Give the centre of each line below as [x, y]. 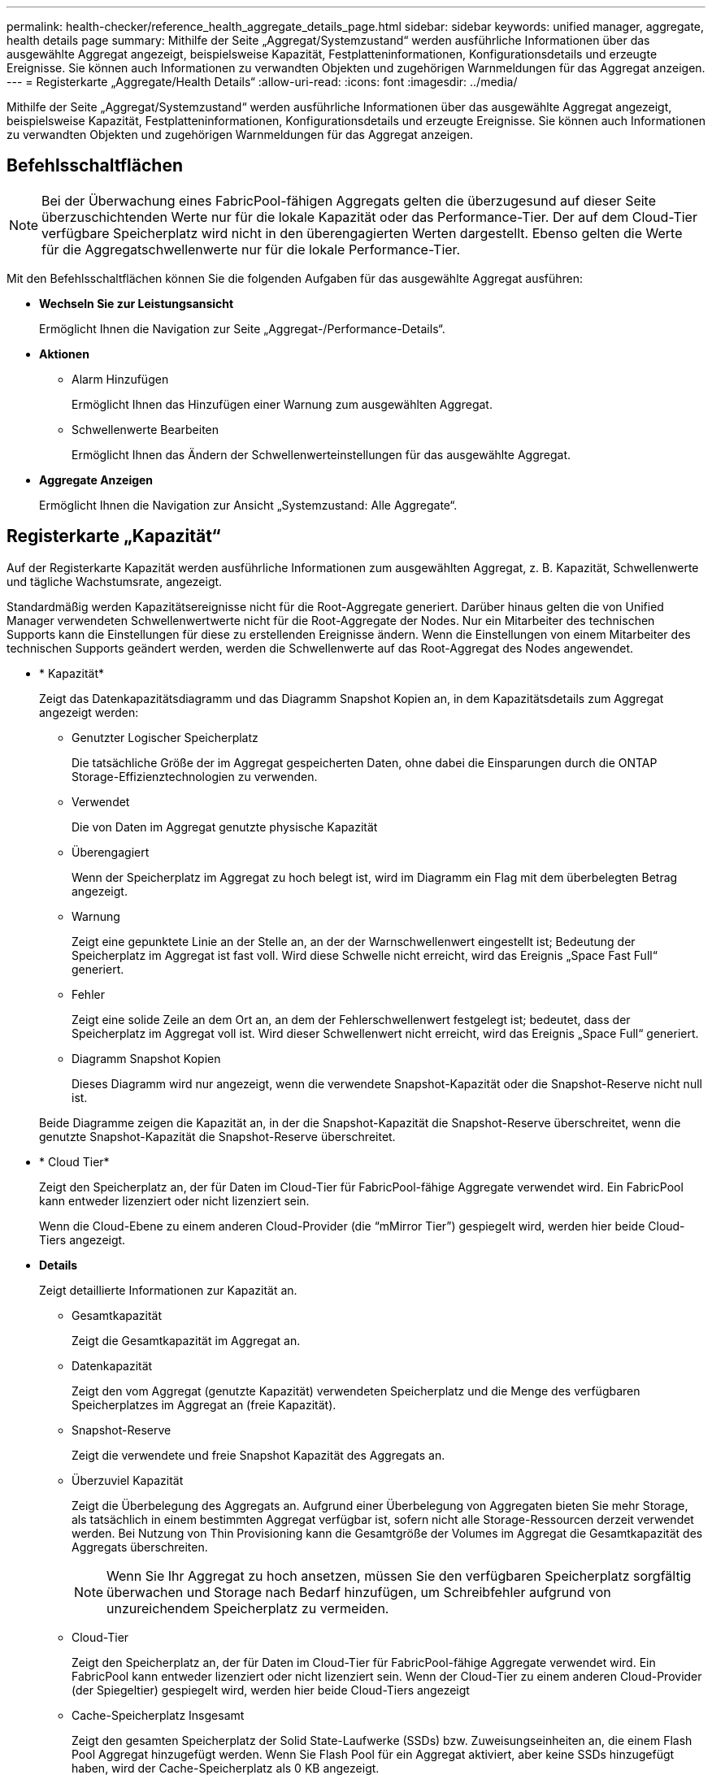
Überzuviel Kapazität [128, 1480]
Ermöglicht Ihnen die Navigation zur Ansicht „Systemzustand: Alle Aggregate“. [248, 505]
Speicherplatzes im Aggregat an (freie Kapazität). [204, 1404]
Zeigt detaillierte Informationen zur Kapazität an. [168, 1290]
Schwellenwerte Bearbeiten [145, 429]
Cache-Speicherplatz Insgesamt [158, 1715]
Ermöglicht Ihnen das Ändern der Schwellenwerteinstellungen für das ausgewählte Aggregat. [321, 454]
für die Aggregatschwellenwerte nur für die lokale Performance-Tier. [251, 249]
